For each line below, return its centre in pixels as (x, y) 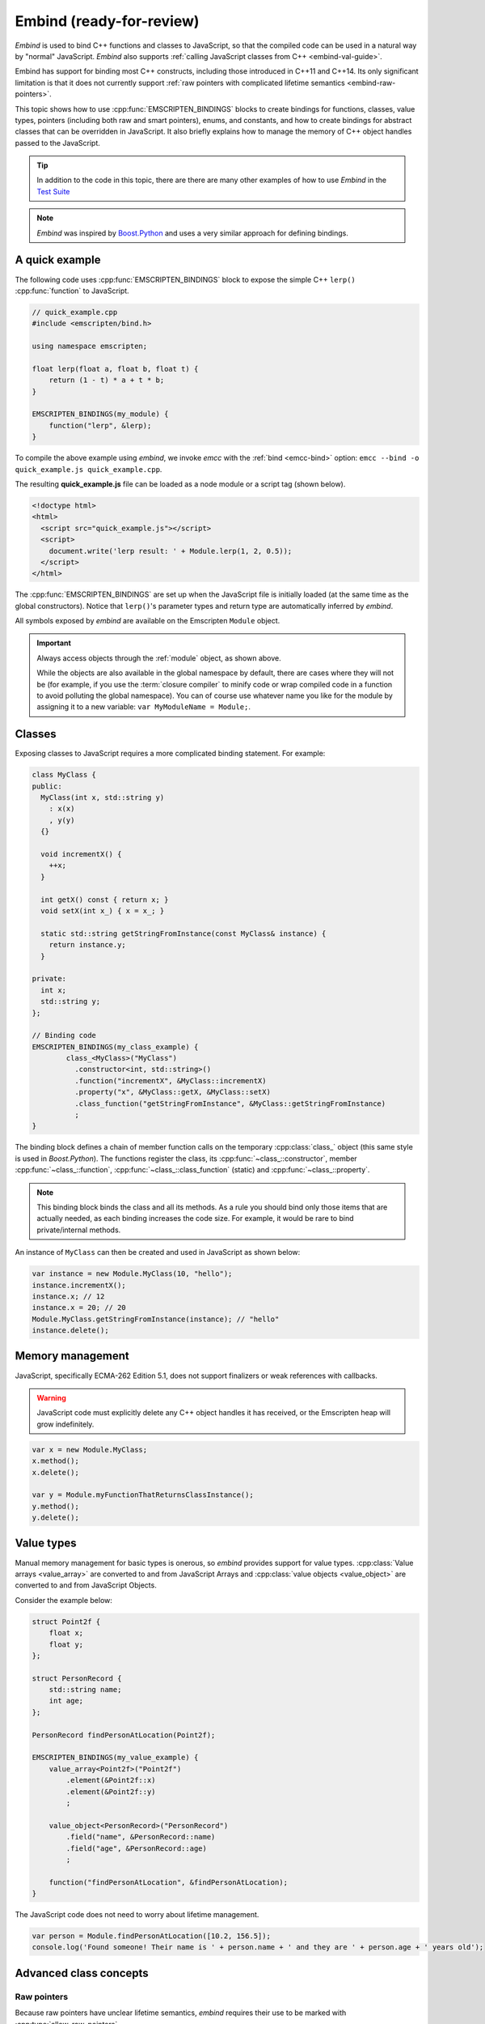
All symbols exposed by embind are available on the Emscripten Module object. (148, 621)
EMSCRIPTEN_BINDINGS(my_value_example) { (115, 1758)
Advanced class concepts (82, 1973)
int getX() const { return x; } (105, 899)
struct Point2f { (66, 1622)
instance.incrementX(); (79, 1285)
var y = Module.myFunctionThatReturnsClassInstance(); (143, 1495)
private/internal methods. (79, 1230)
